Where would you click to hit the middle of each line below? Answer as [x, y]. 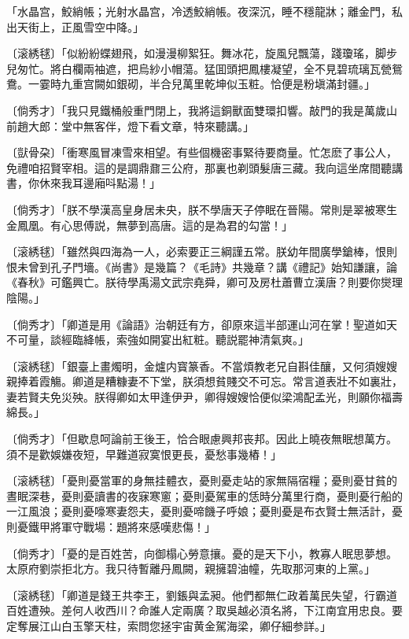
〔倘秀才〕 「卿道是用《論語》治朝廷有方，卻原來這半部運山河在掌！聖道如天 [202, 324]
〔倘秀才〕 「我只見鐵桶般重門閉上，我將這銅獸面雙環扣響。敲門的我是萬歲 [196, 110]
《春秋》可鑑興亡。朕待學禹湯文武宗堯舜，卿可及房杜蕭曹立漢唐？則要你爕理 [204, 282]
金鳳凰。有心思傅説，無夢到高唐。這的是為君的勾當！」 [149, 225]
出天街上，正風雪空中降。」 [72, 26]
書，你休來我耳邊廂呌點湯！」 [83, 183]
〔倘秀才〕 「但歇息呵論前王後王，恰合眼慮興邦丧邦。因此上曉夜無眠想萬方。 [202, 439]
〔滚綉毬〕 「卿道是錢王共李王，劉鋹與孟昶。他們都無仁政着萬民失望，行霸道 [202, 595]
